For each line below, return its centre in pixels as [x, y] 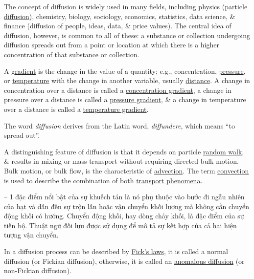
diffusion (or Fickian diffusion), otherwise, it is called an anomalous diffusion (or [124, 261]
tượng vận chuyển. [31, 235]
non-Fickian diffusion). [38, 270]
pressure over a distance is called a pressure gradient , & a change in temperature [125, 99]
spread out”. [22, 135]
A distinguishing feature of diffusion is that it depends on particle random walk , [124, 151]
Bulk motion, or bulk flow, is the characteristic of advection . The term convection [127, 170]
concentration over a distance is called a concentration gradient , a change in [118, 90]
